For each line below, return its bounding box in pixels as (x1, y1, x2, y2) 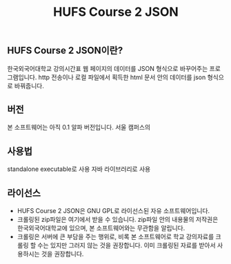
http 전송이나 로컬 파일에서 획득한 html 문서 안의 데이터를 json (38, 73, 206, 81)
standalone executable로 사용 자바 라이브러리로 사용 (7, 165, 151, 173)
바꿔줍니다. (14, 81, 45, 90)
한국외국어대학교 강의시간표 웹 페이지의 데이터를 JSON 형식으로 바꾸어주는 (7, 64, 208, 72)
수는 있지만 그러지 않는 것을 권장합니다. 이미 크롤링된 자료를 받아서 (37, 241, 216, 250)
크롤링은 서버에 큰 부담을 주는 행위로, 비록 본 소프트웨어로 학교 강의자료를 (17, 232, 214, 241)
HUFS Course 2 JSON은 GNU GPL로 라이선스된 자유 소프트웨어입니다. (17, 207, 210, 215)
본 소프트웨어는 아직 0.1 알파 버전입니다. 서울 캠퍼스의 (7, 123, 150, 132)
